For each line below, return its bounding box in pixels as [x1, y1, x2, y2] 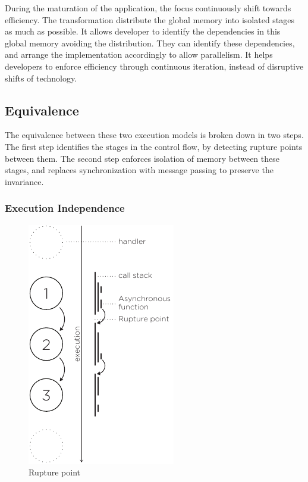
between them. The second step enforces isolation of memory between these [5, 152, 279, 164]
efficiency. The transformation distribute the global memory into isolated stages [5, 13, 295, 26]
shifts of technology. [5, 71, 77, 84]
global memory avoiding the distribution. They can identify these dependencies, [5, 36, 295, 49]
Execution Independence [5, 201, 125, 215]
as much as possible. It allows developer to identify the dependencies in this [5, 25, 281, 37]
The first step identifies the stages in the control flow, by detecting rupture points [5, 140, 303, 152]
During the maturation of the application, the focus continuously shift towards [5, 2, 291, 14]
